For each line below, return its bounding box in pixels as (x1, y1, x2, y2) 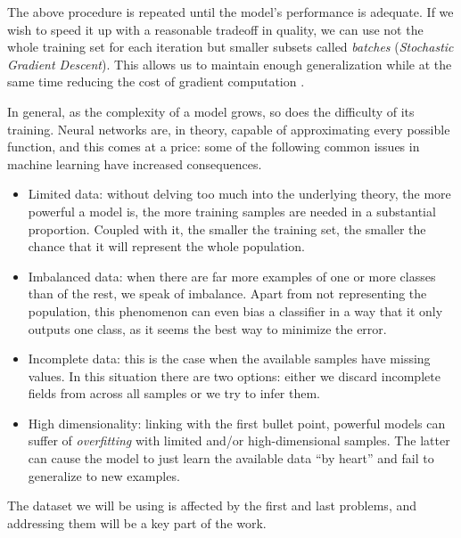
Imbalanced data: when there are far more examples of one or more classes (28, 266, 436, 285)
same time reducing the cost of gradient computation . (7, 72, 305, 91)
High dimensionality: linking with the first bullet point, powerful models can (28, 413, 446, 432)
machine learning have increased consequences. (7, 154, 262, 173)
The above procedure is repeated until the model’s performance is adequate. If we (7, 3, 454, 20)
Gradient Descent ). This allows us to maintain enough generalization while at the (7, 54, 452, 73)
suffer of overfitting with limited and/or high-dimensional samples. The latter (28, 431, 450, 450)
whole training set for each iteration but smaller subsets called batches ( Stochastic (7, 37, 454, 56)
